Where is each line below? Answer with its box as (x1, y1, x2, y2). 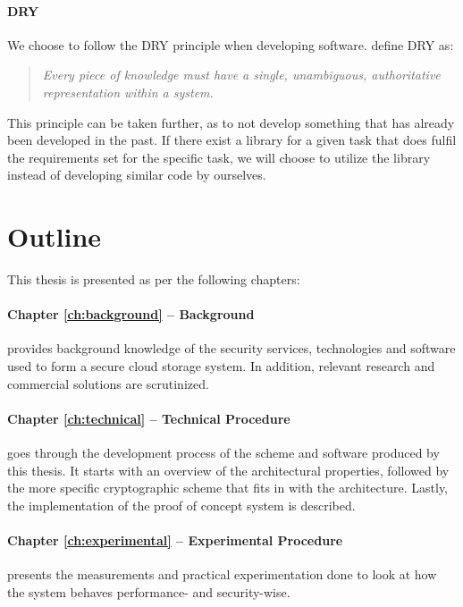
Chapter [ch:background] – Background (7, 305, 255, 324)
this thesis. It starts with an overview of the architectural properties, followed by (7, 460, 450, 479)
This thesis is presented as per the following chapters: (7, 270, 300, 289)
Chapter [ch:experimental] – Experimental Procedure (7, 531, 343, 550)
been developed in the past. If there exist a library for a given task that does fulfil (7, 131, 457, 149)
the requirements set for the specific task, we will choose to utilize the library (7, 148, 431, 166)
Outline (7, 218, 102, 255)
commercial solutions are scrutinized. (7, 374, 209, 392)
